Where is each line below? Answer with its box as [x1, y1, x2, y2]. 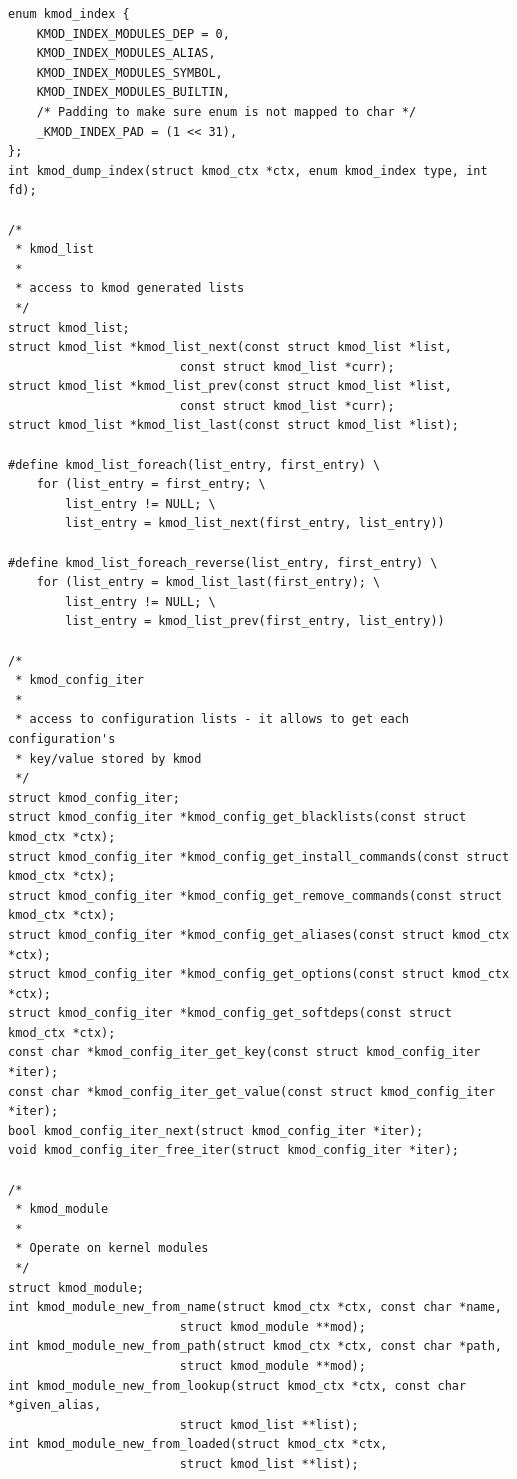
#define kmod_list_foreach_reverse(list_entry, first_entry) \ [8, 555, 438, 570]
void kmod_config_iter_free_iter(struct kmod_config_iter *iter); [8, 1143, 460, 1158]
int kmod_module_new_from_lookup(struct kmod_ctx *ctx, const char [8, 1378, 467, 1393]
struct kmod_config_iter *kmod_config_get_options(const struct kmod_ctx [8, 967, 510, 982]
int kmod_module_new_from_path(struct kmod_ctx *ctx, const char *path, [8, 1339, 502, 1354]
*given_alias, [8, 1398, 102, 1413]
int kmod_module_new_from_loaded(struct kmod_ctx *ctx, [8, 1437, 388, 1452]
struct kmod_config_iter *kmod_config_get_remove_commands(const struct [8, 888, 502, 903]
